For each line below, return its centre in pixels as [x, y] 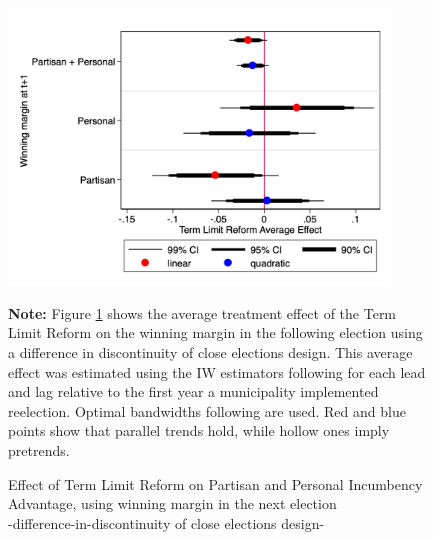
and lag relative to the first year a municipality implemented [193, 391]
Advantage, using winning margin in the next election [172, 503]
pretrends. [39, 450]
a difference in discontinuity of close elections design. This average [210, 352]
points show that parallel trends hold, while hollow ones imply [199, 430]
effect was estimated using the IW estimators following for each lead [217, 371]
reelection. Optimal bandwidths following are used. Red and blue [207, 410]
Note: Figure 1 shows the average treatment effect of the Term [202, 312]
